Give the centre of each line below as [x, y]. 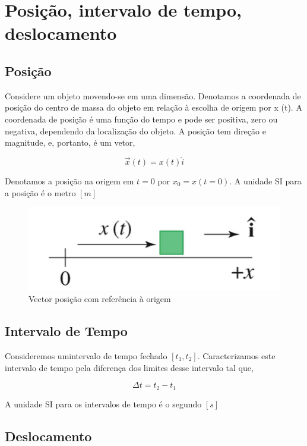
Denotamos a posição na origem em [69, 180]
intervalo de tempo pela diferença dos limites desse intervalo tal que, [129, 367]
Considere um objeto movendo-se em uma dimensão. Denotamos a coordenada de [153, 95]
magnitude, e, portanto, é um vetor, [70, 142]
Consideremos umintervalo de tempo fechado [86, 355]
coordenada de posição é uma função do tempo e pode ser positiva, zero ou [141, 119]
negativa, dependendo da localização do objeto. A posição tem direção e [135, 131]
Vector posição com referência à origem [100, 299]
